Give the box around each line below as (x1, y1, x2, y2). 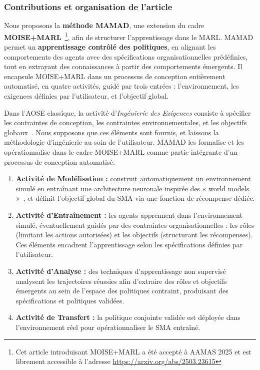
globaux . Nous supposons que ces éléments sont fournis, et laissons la (4, 127, 219, 137)
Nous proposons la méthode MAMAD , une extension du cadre (4, 20, 204, 31)
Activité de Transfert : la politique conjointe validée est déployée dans (15, 312, 240, 322)
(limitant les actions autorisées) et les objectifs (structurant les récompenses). (15, 229, 253, 240)
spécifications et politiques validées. (15, 295, 124, 305)
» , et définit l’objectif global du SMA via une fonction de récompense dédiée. (15, 193, 255, 203)
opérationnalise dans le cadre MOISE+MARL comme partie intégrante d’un (4, 147, 238, 157)
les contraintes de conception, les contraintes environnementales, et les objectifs (4, 117, 247, 128)
